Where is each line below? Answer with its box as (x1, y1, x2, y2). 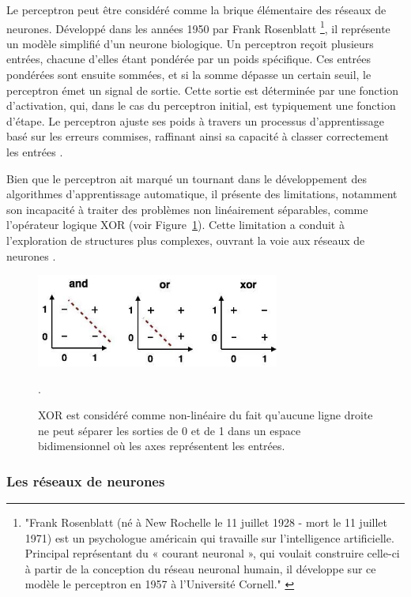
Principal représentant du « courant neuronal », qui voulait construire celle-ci (25, 545, 400, 561)
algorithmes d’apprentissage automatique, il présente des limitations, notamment (6, 186, 398, 202)
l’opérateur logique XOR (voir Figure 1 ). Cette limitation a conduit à (6, 216, 345, 233)
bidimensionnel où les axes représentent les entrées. (38, 437, 285, 454)
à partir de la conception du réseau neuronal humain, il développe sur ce (25, 560, 376, 576)
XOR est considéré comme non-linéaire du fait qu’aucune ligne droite (38, 407, 373, 423)
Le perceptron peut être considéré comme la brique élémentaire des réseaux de (6, 2, 386, 17)
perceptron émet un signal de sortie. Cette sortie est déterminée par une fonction (6, 81, 398, 98)
